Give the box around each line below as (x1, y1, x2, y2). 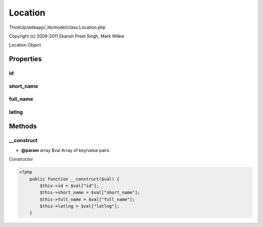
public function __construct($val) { (29, 176, 120, 182)
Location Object (9, 42, 41, 48)
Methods (9, 122, 37, 131)
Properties (9, 55, 42, 63)
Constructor (9, 156, 34, 162)
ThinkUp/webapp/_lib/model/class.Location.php (9, 24, 106, 30)
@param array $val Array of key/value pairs (21, 147, 110, 153)
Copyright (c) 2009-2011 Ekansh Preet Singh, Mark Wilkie (9, 33, 124, 39)
